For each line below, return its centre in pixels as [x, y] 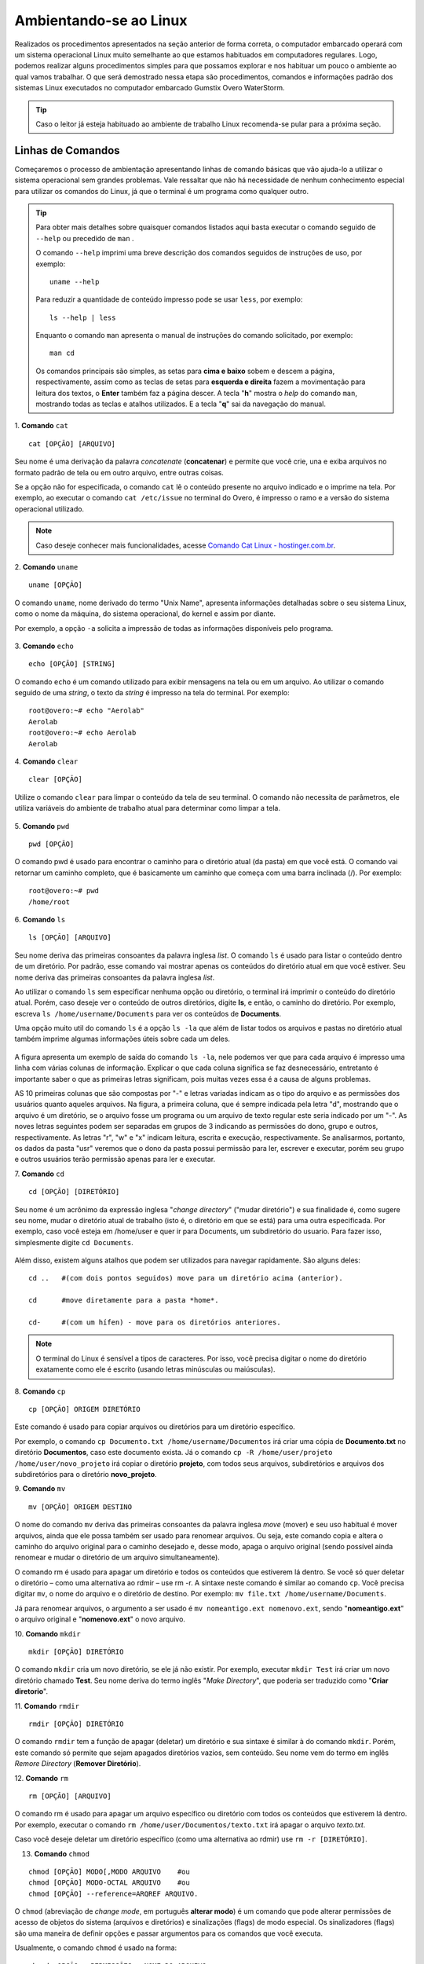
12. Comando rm [41, 1778]
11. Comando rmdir [47, 1706]
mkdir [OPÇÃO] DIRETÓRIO [76, 1652]
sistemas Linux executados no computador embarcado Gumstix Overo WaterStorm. [150, 88]
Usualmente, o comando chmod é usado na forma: [96, 1948]
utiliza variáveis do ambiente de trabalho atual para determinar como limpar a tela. [147, 808]
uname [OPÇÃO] [55, 585]
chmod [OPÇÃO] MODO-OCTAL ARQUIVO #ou [109, 1883]
